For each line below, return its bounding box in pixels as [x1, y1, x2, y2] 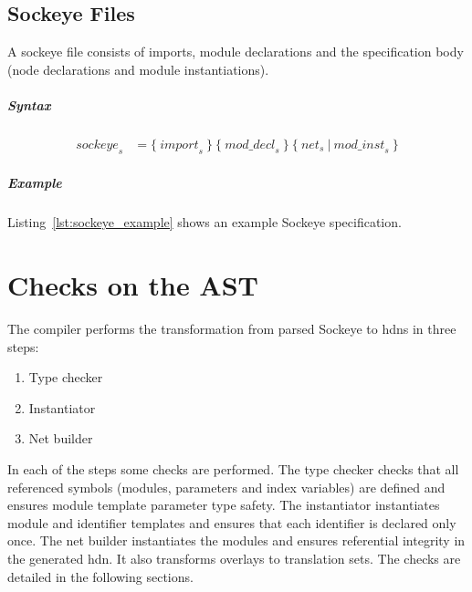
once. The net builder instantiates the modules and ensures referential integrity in [7, 531, 466, 550]
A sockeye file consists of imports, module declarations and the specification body [7, 42, 464, 61]
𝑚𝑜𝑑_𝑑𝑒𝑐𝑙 [225, 138, 276, 151]
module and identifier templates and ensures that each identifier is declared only [7, 513, 456, 532]
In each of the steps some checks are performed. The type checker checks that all [7, 460, 459, 479]
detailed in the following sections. [7, 566, 194, 586]
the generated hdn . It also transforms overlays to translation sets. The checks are [7, 549, 461, 567]
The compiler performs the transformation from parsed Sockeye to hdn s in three [7, 319, 456, 338]
